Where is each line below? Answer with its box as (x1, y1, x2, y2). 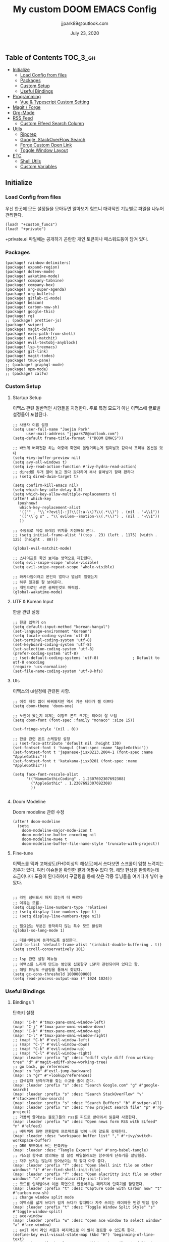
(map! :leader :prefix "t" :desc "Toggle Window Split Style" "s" (12, 1205, 155, 1210)
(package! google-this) (5, 309, 55, 315)
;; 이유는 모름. (12, 900, 42, 905)
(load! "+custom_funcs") (5, 222, 58, 227)
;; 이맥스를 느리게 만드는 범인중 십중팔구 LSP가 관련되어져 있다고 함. (12, 961, 140, 967)
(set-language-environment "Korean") (12, 629, 92, 634)
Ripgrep (20, 131, 37, 137)
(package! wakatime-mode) (5, 274, 60, 279)
